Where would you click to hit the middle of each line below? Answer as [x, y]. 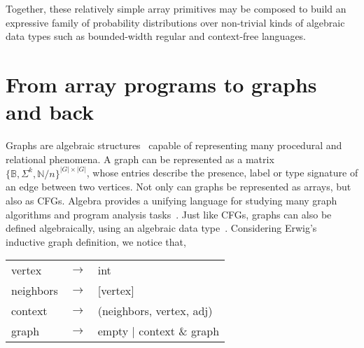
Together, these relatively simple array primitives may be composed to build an [176, 8]
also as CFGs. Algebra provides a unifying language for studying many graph [171, 200]
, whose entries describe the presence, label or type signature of [222, 173]
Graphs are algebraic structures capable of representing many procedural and [174, 145]
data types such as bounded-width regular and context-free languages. [156, 36]
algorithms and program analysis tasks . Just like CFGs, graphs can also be [169, 214]
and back [50, 112]
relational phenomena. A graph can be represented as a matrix [140, 159]
